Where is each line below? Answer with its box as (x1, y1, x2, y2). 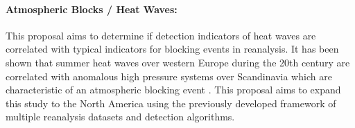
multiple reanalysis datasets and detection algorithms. (6, 109, 235, 124)
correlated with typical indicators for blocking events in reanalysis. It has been (6, 42, 339, 56)
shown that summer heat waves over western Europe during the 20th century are (6, 55, 350, 69)
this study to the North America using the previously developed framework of (6, 95, 336, 110)
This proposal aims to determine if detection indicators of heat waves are (6, 28, 316, 42)
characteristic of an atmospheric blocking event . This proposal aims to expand (6, 82, 341, 97)
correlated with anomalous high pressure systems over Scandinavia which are (6, 68, 332, 83)
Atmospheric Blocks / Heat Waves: (6, 1, 177, 16)
